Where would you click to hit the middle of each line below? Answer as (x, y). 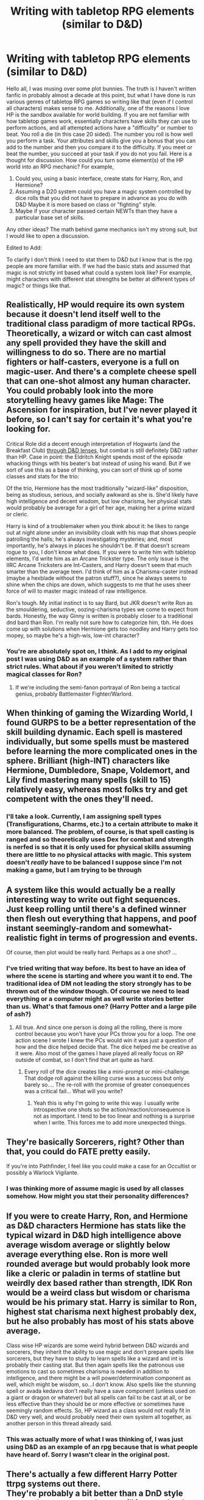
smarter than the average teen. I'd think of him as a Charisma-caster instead (102, 571)
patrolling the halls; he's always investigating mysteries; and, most (89, 539)
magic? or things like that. (39, 285)
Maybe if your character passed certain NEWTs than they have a (96, 211)
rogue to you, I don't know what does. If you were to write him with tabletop (101, 552)
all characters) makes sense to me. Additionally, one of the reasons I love (98, 108)
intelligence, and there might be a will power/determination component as (99, 1378)
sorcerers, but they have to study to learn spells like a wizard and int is (95, 1359)
